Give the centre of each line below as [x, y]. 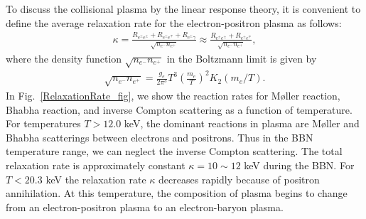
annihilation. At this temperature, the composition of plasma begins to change [177, 193]
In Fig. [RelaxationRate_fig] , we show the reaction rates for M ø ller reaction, [173, 95]
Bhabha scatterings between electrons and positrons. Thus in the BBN [160, 137]
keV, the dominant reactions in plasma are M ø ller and [242, 123]
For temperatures [43, 123]
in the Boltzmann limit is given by [242, 58]
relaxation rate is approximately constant [96, 165]
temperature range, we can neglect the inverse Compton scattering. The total [174, 151]
